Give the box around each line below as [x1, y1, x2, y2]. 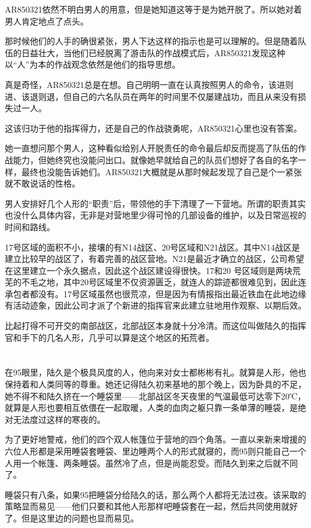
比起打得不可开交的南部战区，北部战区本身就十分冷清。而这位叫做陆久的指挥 [5, 319, 306, 332]
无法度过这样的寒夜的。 [13, 413, 105, 425]
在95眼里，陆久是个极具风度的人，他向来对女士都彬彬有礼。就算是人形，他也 [5, 366, 306, 379]
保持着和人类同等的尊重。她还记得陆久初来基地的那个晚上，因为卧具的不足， [5, 378, 306, 390]
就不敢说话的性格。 [5, 177, 80, 190]
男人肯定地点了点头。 [5, 14, 89, 27]
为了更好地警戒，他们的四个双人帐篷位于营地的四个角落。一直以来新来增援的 [5, 433, 306, 445]
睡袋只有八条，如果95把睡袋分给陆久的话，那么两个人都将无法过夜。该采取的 [5, 488, 306, 500]
